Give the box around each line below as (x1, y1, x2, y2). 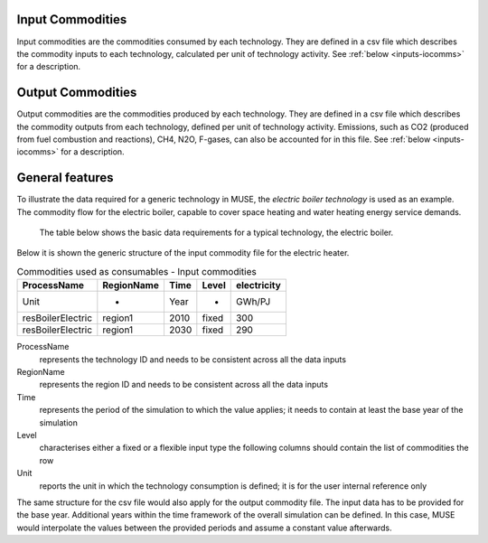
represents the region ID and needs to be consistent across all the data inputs (39, 379, 329, 390)
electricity (235, 279, 282, 292)
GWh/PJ (235, 295, 271, 308)
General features (16, 170, 114, 185)
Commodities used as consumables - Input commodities (16, 266, 257, 278)
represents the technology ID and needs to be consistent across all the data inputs (39, 353, 347, 365)
